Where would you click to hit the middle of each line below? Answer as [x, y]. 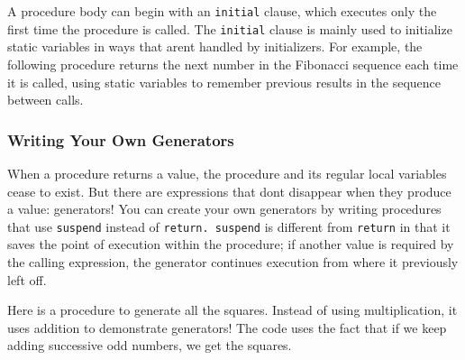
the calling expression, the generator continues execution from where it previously [233, 261]
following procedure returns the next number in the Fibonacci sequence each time [233, 64]
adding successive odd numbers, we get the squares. [150, 345]
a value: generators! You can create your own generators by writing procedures [224, 209]
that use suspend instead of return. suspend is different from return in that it [229, 226]
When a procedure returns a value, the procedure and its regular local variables [227, 173]
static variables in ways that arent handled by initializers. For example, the [215, 46]
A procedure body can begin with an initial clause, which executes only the [222, 11]
